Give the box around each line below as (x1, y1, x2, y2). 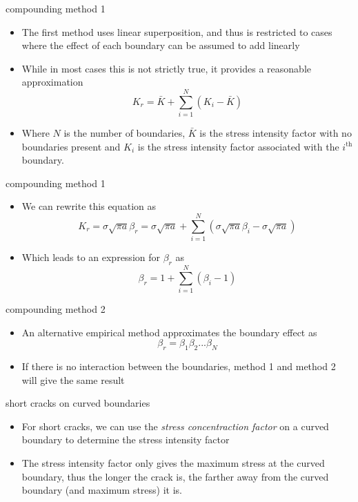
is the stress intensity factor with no (199, 126, 352, 140)
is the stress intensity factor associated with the (137, 139, 339, 153)
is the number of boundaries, (63, 126, 186, 140)
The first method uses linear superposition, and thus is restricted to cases (21, 24, 332, 39)
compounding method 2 (6, 302, 106, 316)
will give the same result (21, 372, 125, 387)
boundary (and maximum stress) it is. (21, 483, 182, 497)
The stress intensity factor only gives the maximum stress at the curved (21, 456, 325, 470)
